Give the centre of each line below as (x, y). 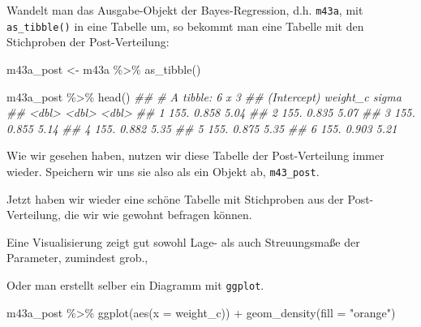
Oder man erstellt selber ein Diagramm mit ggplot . (135, 284)
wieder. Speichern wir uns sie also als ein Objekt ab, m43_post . (163, 171)
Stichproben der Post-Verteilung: (88, 42)
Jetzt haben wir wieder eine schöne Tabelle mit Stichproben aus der (175, 198)
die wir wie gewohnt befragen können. (158, 215)
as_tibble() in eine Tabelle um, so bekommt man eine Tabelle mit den (185, 26)
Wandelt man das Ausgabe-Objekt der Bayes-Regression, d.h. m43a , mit (185, 10)
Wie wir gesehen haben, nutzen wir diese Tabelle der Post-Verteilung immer (195, 155)
